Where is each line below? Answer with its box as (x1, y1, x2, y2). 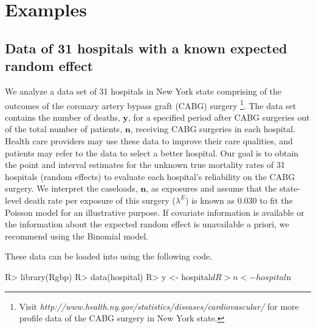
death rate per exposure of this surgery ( (24, 193, 176, 206)
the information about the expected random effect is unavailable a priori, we (5, 218, 289, 230)
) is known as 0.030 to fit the (185, 193, 293, 206)
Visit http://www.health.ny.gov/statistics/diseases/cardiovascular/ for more (19, 300, 299, 312)
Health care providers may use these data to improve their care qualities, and (5, 135, 293, 147)
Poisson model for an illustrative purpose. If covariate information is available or (5, 206, 304, 218)
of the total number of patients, (5, 122, 123, 135)
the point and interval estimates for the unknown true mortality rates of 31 (5, 158, 285, 171)
